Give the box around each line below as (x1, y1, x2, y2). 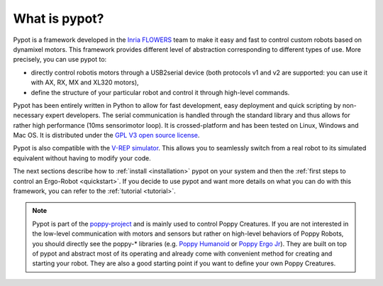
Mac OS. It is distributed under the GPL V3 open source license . (13, 131, 200, 140)
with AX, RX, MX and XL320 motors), (30, 78, 139, 87)
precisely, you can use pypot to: (13, 55, 107, 64)
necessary (13, 111, 44, 120)
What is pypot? (13, 11, 104, 26)
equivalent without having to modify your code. (13, 153, 152, 163)
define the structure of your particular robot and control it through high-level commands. (30, 88, 290, 97)
